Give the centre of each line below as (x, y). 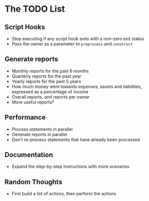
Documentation (29, 155)
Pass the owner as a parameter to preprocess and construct (72, 44)
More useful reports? (33, 102)
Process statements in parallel (42, 129)
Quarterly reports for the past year (46, 76)
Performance (25, 117)
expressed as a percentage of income (50, 92)
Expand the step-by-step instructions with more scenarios (70, 166)
